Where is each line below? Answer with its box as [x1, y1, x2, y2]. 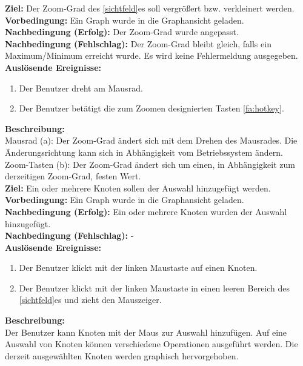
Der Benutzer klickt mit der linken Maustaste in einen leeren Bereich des [19, 281, 290, 294]
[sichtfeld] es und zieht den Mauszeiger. [19, 293, 162, 306]
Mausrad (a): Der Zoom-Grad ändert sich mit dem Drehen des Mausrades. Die [5, 134, 298, 147]
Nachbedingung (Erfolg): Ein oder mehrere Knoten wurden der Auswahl [5, 205, 287, 218]
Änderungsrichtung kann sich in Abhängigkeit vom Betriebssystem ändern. [5, 145, 283, 158]
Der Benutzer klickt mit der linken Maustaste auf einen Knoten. [19, 261, 258, 274]
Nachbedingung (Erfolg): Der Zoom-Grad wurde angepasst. [5, 25, 239, 38]
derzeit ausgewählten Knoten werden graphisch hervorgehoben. [5, 349, 239, 362]
